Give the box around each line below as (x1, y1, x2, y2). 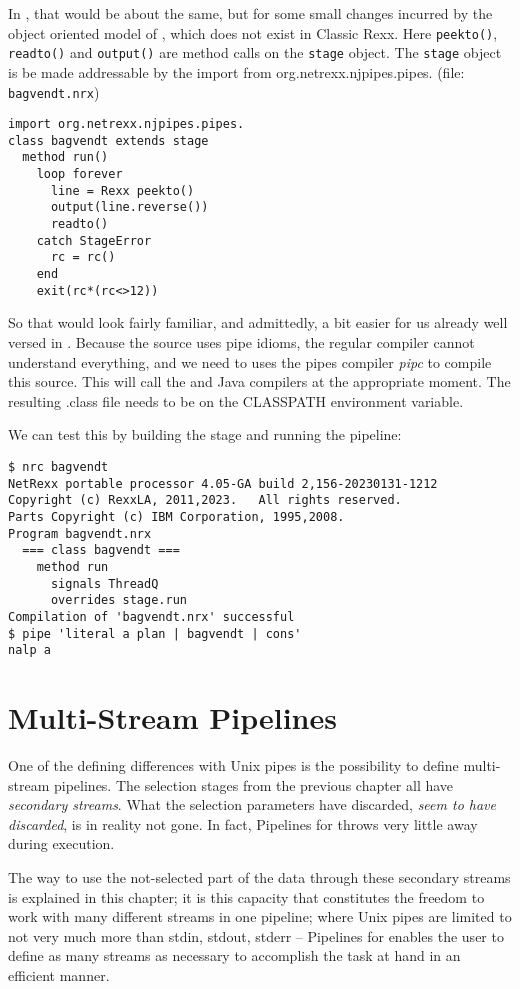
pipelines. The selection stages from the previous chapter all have (53, 774, 454, 795)
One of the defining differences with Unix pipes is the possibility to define (8, 754, 459, 775)
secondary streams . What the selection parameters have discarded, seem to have (8, 794, 496, 815)
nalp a (8, 643, 51, 658)
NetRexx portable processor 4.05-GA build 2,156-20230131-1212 (8, 476, 438, 491)
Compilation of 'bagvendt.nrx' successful (8, 609, 295, 624)
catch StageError (36, 233, 152, 248)
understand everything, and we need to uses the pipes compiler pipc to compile (8, 351, 492, 372)
